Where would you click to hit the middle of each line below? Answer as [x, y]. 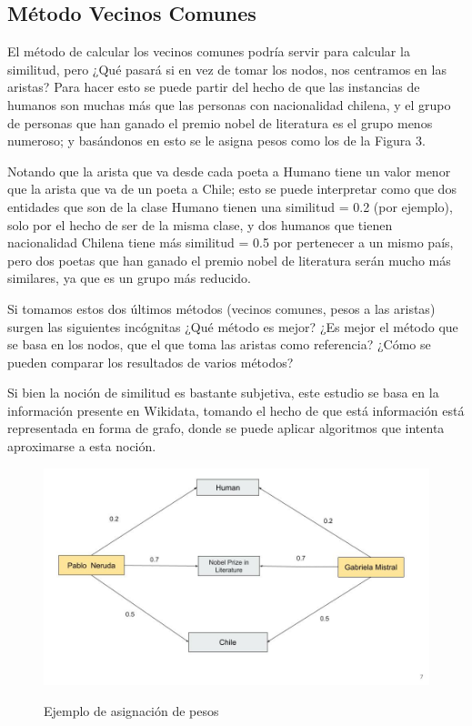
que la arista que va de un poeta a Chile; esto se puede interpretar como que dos [232, 189]
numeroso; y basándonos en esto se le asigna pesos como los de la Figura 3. [216, 141]
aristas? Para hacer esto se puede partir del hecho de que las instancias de [214, 87]
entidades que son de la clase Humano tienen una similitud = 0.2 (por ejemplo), [230, 206]
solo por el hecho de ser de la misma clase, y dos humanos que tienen [200, 224]
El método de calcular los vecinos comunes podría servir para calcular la [209, 51]
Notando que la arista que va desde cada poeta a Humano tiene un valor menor [229, 171]
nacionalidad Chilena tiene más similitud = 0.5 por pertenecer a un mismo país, [231, 242]
